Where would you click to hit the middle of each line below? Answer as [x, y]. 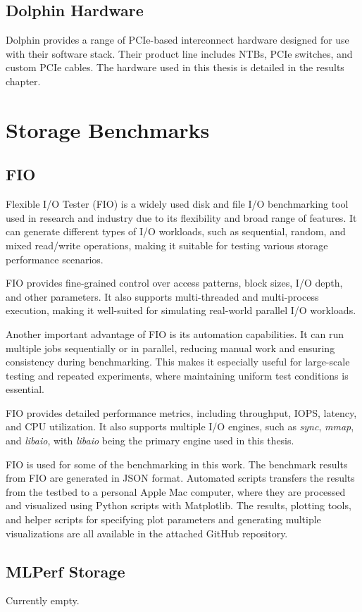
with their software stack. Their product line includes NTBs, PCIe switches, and [179, 53]
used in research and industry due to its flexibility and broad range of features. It [181, 217]
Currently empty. [43, 600]
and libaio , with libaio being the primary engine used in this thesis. [150, 441]
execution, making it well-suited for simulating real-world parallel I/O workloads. [181, 310]
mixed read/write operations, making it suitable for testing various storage [167, 245]
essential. [25, 389]
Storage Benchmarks [108, 129]
